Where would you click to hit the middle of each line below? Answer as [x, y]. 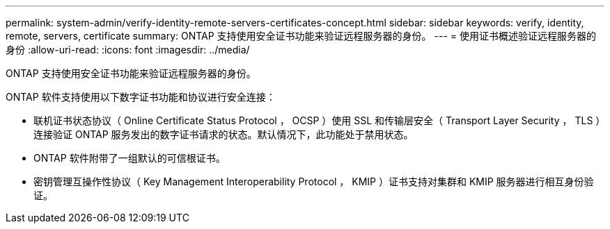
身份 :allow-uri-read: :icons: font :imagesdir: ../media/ [128, 50]
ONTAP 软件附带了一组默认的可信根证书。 [130, 158]
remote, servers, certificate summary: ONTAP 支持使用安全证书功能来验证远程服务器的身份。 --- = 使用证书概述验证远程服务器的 [301, 36]
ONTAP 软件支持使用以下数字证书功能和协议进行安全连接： [141, 97]
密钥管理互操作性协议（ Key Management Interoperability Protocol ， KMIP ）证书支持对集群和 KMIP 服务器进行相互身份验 [314, 181]
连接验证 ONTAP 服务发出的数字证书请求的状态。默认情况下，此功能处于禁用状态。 [224, 134]
